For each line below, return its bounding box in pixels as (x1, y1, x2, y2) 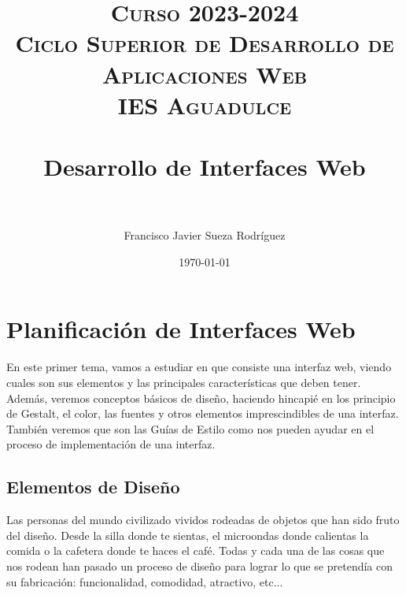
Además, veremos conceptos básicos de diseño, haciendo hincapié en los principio (6, 389, 396, 406)
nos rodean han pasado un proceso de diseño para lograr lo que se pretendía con (6, 557, 393, 574)
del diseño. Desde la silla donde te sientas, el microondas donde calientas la (6, 526, 369, 543)
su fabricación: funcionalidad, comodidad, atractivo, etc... (6, 573, 283, 589)
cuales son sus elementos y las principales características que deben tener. (6, 374, 361, 390)
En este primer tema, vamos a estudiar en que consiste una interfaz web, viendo (6, 359, 392, 375)
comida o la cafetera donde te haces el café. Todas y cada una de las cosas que (6, 542, 385, 559)
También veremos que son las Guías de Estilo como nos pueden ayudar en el (6, 420, 375, 437)
